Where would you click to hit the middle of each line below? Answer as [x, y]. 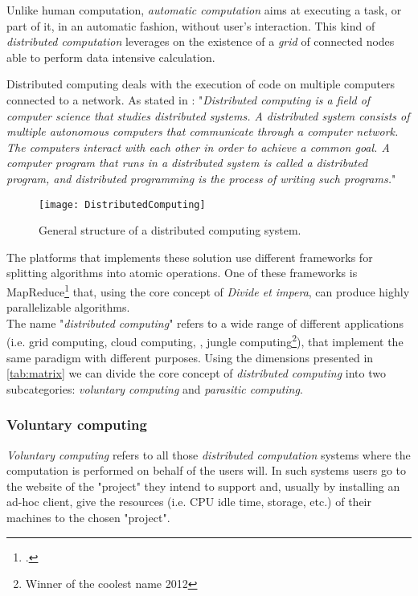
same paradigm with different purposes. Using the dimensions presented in [190, 357]
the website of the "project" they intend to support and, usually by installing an [203, 486]
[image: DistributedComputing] [122, 204]
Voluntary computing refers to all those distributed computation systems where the [209, 454]
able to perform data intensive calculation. [111, 57]
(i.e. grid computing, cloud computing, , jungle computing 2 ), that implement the [205, 341]
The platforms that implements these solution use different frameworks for [190, 257]
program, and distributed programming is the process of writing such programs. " [201, 178]
